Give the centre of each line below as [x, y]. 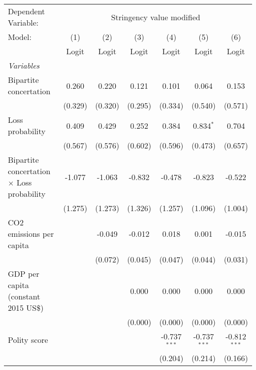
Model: [20, 37]
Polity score [28, 340]
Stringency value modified [156, 17]
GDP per [24, 274]
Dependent [27, 11]
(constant [24, 296]
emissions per [31, 234]
